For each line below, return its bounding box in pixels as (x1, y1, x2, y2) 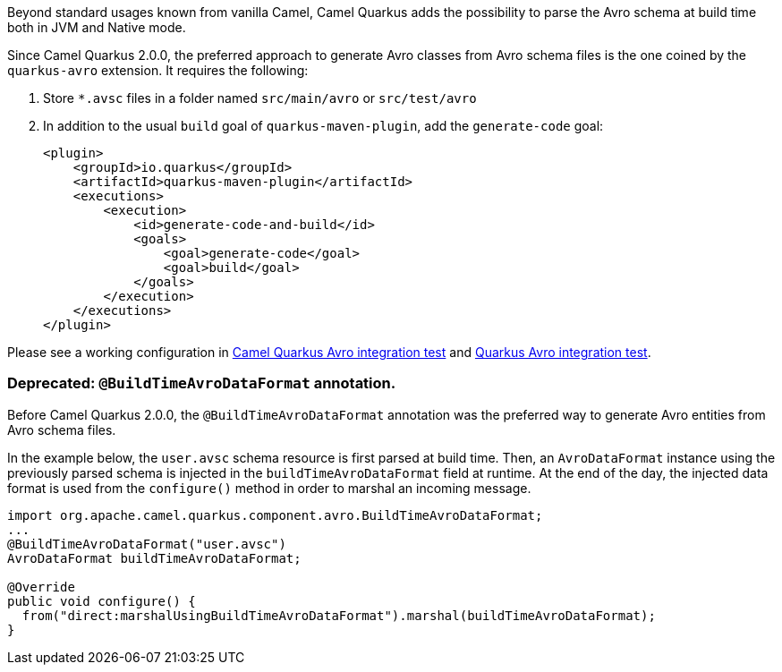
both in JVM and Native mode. (7, 20, 186, 35)
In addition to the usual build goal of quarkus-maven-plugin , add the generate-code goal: (43, 118, 604, 133)
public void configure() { (7, 593, 196, 608)
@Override (7, 579, 75, 594)
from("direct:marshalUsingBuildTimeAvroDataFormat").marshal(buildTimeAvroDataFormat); (21, 608, 656, 623)
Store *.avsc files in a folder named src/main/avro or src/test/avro (43, 90, 477, 106)
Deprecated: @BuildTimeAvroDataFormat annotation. (7, 374, 396, 393)
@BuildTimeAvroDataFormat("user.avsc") (7, 536, 286, 551)
